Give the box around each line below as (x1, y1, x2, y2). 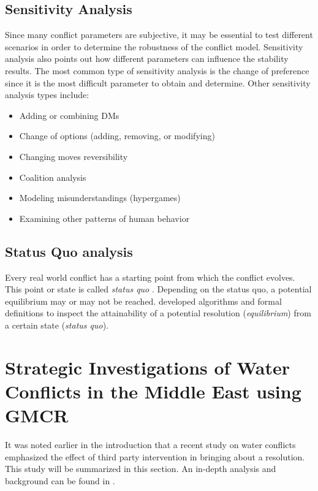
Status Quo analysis (5, 242, 133, 261)
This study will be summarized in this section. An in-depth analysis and (5, 462, 276, 475)
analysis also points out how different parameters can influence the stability (5, 52, 289, 65)
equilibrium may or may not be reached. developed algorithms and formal (5, 294, 282, 307)
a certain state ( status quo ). (5, 318, 108, 331)
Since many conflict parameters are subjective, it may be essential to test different (5, 28, 313, 41)
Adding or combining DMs (19, 108, 119, 121)
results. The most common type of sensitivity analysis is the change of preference (5, 64, 309, 77)
